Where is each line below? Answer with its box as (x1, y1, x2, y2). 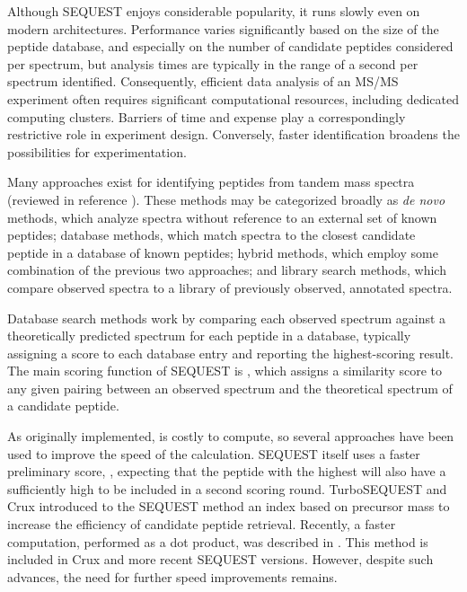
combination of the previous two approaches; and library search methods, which (7, 261, 446, 279)
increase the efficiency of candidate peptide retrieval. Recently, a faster (7, 515, 396, 534)
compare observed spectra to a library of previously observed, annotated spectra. (7, 278, 453, 296)
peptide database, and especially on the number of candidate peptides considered (7, 37, 454, 56)
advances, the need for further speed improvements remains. (7, 567, 338, 586)
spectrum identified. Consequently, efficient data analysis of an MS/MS (7, 72, 399, 91)
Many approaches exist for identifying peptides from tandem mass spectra (7, 172, 415, 191)
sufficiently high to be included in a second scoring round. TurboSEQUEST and (7, 479, 447, 498)
